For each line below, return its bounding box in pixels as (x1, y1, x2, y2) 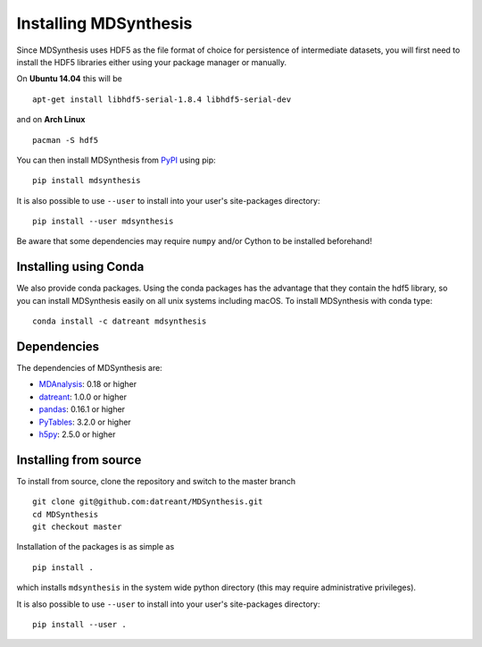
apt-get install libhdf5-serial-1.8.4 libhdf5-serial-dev (32, 94, 292, 105)
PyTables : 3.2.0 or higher (38, 416, 131, 427)
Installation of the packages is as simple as (16, 542, 175, 552)
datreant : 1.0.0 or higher (38, 391, 127, 402)
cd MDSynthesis (32, 509, 99, 519)
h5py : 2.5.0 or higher (38, 429, 116, 440)
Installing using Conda (16, 259, 145, 274)
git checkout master (32, 522, 122, 532)
